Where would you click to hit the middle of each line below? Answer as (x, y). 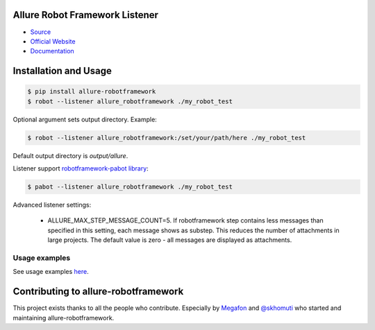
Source (41, 32)
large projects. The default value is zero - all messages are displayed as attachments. (170, 240)
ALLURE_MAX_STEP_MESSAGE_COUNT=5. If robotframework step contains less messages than (185, 220)
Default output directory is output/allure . (70, 155)
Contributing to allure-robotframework (98, 292)
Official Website (53, 41)
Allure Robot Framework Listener (86, 15)
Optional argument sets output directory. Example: (85, 119)
